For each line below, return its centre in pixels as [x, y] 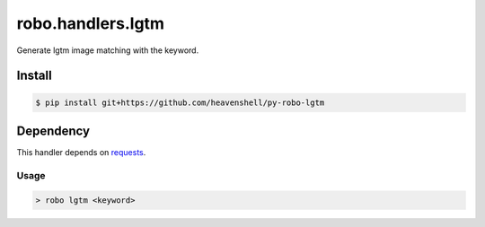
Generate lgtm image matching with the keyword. [108, 50]
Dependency [53, 131]
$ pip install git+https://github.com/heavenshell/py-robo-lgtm [180, 102]
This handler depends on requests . [81, 153]
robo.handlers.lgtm [91, 23]
